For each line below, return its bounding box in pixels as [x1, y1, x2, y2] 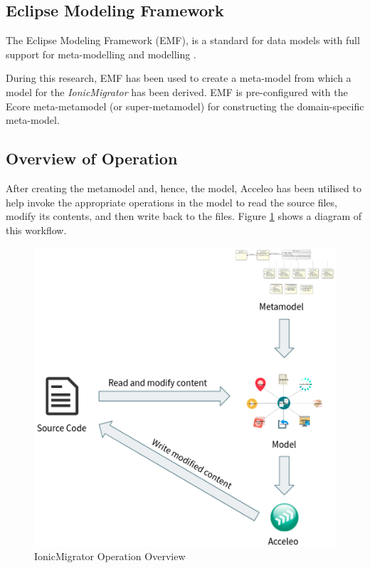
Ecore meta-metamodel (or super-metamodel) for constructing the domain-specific [6, 98, 364, 113]
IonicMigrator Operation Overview [34, 548, 186, 563]
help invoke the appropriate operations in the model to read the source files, [6, 194, 337, 209]
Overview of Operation [6, 147, 178, 169]
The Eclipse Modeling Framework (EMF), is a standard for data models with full [6, 33, 360, 48]
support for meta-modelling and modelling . [6, 46, 196, 61]
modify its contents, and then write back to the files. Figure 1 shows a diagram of [6, 209, 362, 223]
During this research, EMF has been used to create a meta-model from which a [6, 70, 351, 85]
